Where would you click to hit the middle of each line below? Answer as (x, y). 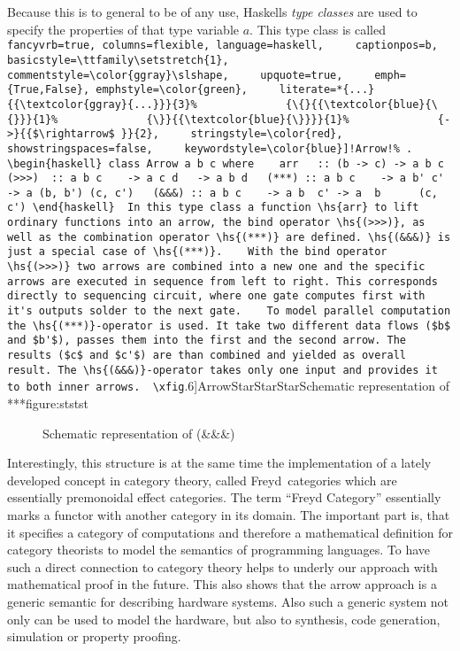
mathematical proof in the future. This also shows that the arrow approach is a (222, 584)
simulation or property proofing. (94, 636)
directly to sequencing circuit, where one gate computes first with (216, 296)
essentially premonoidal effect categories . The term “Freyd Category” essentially (224, 497)
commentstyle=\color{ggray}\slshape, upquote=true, (175, 75)
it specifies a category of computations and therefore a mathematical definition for (230, 532)
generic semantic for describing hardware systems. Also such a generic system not (228, 601)
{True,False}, (49, 90)
